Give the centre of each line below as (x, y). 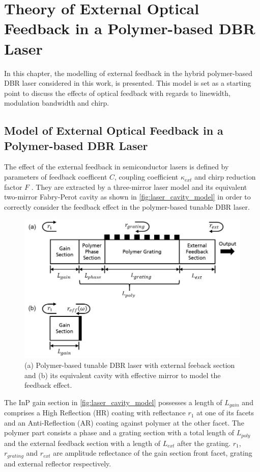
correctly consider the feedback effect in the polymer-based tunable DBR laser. (127, 206)
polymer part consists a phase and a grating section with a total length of (119, 432)
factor (13, 187)
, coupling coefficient (147, 177)
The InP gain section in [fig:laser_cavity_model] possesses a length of (113, 402)
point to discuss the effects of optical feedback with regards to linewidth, (117, 93)
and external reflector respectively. (58, 463)
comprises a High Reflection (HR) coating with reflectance (95, 413)
